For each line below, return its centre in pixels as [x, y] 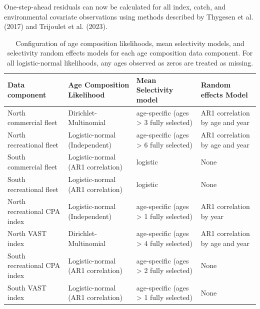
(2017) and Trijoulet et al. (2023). [56, 26]
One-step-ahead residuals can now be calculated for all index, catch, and [115, 6]
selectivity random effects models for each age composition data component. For [130, 53]
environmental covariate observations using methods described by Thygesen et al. [129, 16]
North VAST [27, 233]
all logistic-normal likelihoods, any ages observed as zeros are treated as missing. [130, 62]
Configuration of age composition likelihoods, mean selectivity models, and [130, 43]
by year [212, 216]
